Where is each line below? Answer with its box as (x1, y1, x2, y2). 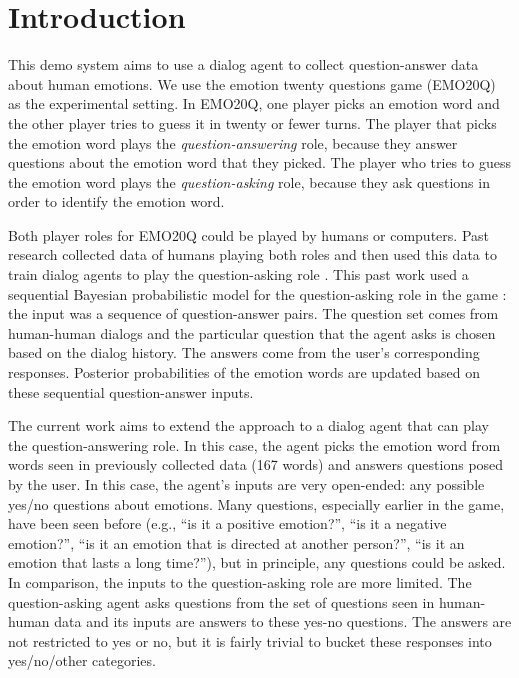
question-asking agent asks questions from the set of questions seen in (8, 591, 435, 612)
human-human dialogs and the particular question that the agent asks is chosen (8, 322, 496, 343)
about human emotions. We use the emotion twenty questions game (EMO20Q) (8, 73, 496, 94)
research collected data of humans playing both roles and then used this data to (8, 244, 497, 265)
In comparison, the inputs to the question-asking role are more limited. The (8, 571, 472, 592)
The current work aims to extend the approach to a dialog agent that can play (8, 415, 489, 436)
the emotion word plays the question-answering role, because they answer (8, 132, 458, 153)
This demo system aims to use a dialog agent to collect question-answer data (8, 54, 479, 75)
